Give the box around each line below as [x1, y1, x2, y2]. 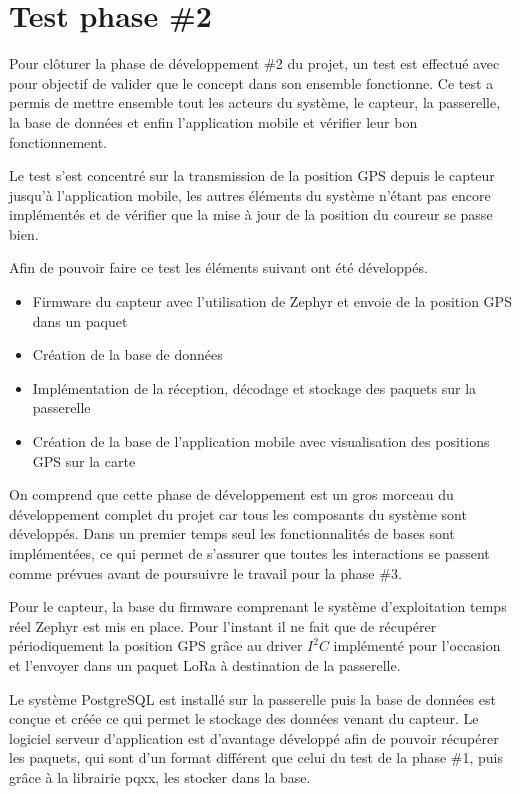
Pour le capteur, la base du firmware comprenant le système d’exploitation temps [9, 596, 507, 617]
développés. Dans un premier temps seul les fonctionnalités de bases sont [9, 523, 455, 544]
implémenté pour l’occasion [333, 635, 501, 656]
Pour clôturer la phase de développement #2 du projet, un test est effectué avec [9, 53, 500, 74]
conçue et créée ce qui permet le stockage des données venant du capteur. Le [9, 708, 479, 729]
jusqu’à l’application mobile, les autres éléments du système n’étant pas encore [9, 184, 491, 205]
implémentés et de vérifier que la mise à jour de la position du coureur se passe [9, 204, 493, 225]
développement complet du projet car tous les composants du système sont [9, 503, 467, 524]
